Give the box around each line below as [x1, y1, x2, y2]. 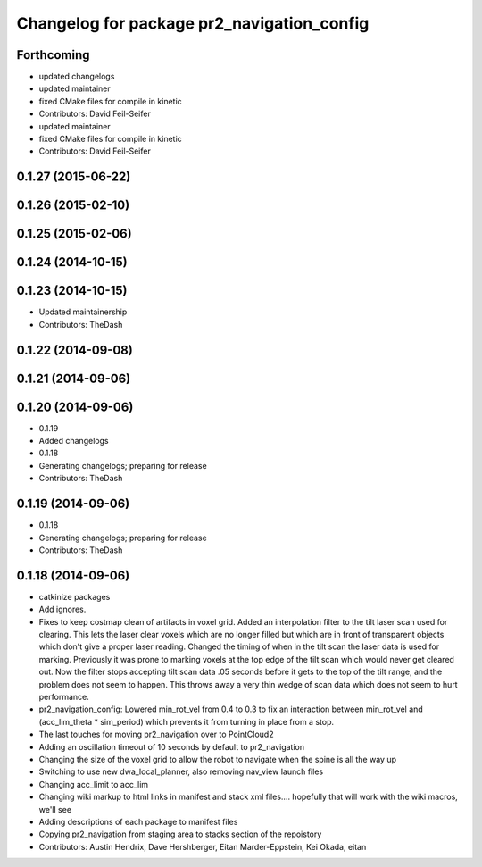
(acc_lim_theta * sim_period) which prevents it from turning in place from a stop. [38, 716, 335, 727]
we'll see [38, 804, 71, 814]
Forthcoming [16, 47, 90, 63]
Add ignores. [38, 604, 87, 615]
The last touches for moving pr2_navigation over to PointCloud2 [38, 729, 274, 740]
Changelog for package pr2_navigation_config [16, 13, 370, 33]
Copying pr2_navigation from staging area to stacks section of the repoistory [38, 829, 322, 839]
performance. [38, 691, 89, 702]
